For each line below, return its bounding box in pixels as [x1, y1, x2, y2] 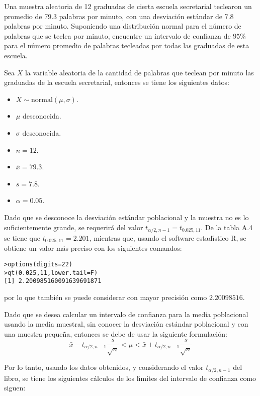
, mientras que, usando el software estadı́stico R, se [89, 232, 246, 243]
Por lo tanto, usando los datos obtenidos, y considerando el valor [4, 362, 204, 372]
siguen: [4, 382, 26, 393]
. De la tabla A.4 [201, 222, 253, 232]
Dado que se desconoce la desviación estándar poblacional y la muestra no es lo [4, 212, 249, 222]
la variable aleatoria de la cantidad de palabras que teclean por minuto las [25, 67, 254, 77]
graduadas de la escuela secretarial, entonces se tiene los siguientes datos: [4, 77, 229, 87]
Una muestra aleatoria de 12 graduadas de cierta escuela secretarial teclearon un [4, 1, 252, 11]
